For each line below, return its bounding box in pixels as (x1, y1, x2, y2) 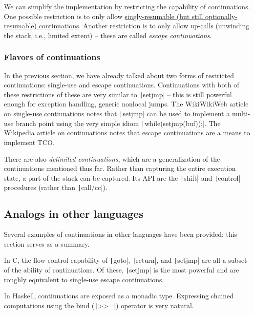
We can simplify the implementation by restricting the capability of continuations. (4, 1, 250, 11)
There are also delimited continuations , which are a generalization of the (4, 153, 220, 164)
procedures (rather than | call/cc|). (4, 182, 107, 192)
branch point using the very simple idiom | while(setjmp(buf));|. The (16, 118, 221, 128)
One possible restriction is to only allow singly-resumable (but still (4, 11, 203, 21)
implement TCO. (4, 137, 55, 147)
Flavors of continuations (4, 51, 100, 63)
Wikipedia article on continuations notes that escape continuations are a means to (4, 127, 250, 138)
